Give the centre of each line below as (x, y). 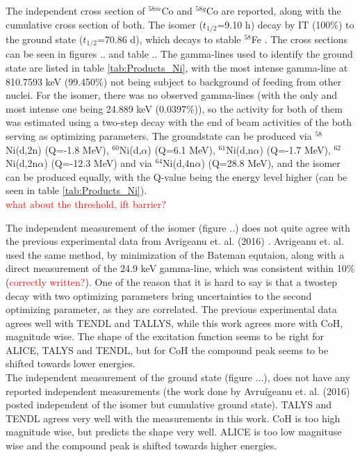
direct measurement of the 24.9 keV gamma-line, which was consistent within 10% (180, 268)
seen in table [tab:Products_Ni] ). (76, 190)
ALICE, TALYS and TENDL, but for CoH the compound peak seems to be (167, 350)
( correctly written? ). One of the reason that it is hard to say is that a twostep (171, 281)
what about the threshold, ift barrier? (86, 203)
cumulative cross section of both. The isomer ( (104, 24)
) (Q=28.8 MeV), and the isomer (271, 163)
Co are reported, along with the (273, 10)
